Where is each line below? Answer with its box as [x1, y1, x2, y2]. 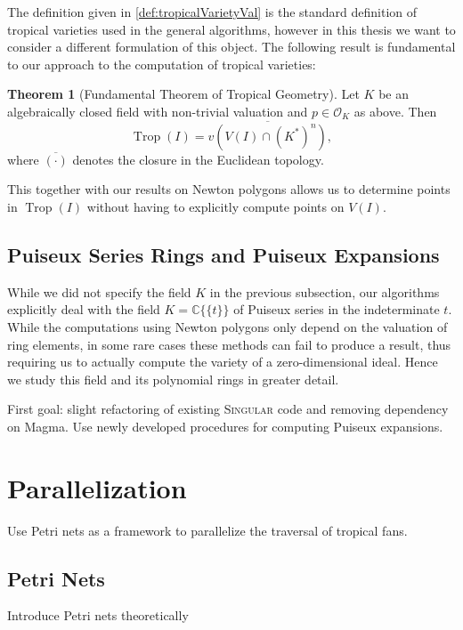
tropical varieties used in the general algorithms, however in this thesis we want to [7, 20, 456, 38]
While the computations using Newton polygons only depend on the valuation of [7, 317, 448, 335]
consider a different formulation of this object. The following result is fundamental [7, 37, 456, 56]
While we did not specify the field [7, 282, 191, 301]
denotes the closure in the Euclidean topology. [72, 149, 324, 168]
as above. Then [353, 101, 437, 120]
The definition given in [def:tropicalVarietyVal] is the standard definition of [7, 3, 418, 20]
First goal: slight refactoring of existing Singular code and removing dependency [7, 400, 449, 418]
